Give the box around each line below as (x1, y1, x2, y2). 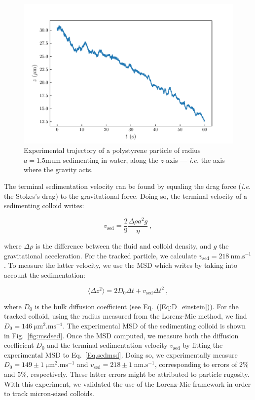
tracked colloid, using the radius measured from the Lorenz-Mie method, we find (4, 311, 247, 321)
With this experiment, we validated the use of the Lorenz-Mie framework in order (4, 378, 251, 389)
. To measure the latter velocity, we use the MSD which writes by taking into (4, 260, 238, 270)
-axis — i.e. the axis (163, 154, 225, 165)
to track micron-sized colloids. (4, 388, 94, 399)
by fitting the (182, 340, 223, 350)
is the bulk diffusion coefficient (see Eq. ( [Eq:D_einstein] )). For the (35, 301, 239, 311)
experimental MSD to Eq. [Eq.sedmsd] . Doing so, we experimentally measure (4, 349, 238, 360)
